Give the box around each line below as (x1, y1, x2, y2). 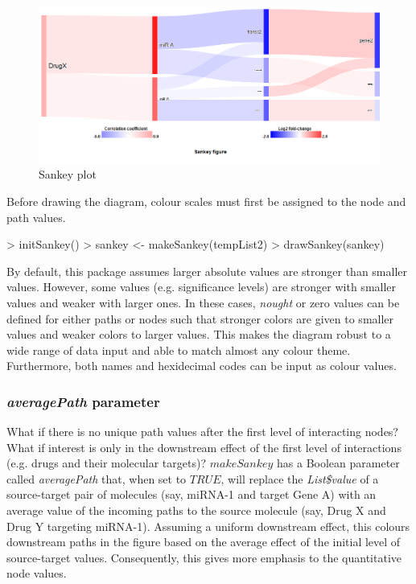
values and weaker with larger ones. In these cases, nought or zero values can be (6, 294, 400, 311)
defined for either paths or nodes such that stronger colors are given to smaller (6, 310, 394, 327)
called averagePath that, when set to (6, 470, 187, 487)
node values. (6, 565, 67, 582)
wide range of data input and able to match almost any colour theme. (6, 341, 351, 358)
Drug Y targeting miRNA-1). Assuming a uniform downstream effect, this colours (6, 517, 410, 534)
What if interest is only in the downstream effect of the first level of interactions (6, 438, 402, 455)
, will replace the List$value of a (220, 470, 379, 487)
